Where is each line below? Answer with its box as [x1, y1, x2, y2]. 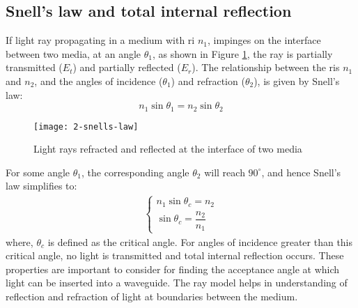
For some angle [6, 164, 70, 179]
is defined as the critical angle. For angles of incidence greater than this [47, 234, 353, 249]
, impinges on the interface [207, 33, 321, 47]
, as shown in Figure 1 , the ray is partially [152, 46, 333, 61]
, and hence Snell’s [261, 164, 341, 179]
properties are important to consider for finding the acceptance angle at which [6, 261, 340, 276]
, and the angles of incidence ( [34, 73, 163, 88]
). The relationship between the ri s [192, 60, 340, 75]
